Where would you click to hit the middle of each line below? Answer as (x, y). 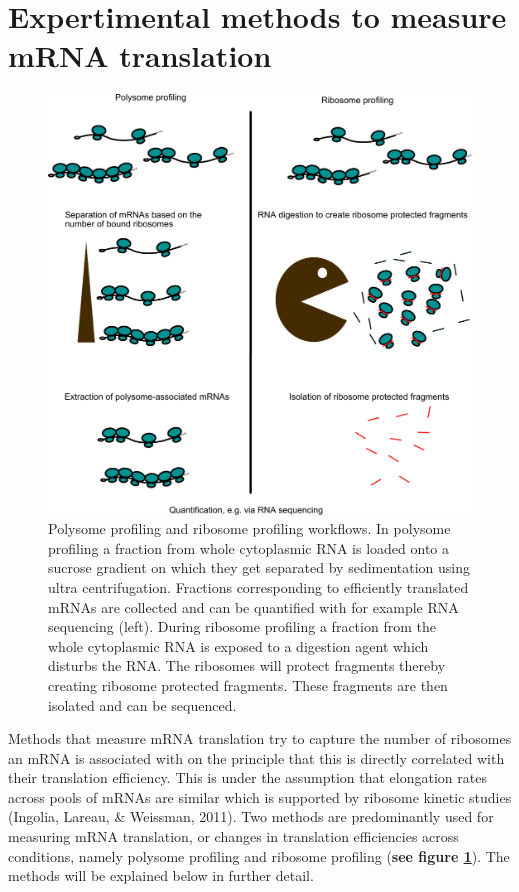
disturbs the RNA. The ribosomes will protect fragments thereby (247, 665)
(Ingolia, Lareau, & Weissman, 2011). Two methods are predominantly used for (251, 816)
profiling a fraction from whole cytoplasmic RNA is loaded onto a (249, 547)
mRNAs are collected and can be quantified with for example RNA (253, 606)
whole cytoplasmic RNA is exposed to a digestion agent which (238, 645)
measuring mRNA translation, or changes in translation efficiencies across (233, 836)
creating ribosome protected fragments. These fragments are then (248, 684)
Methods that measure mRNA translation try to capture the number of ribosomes (260, 738)
